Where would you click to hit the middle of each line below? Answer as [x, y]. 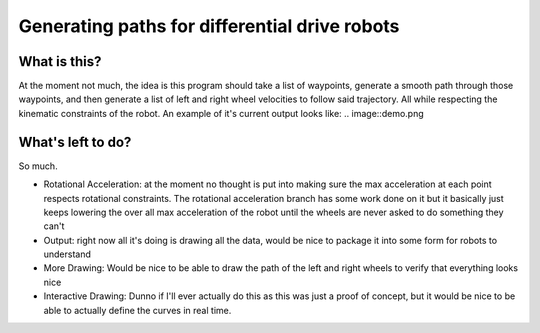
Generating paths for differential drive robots [209, 26]
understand [67, 254]
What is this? [60, 61]
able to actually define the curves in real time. [137, 310]
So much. [38, 166]
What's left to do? [75, 141]
